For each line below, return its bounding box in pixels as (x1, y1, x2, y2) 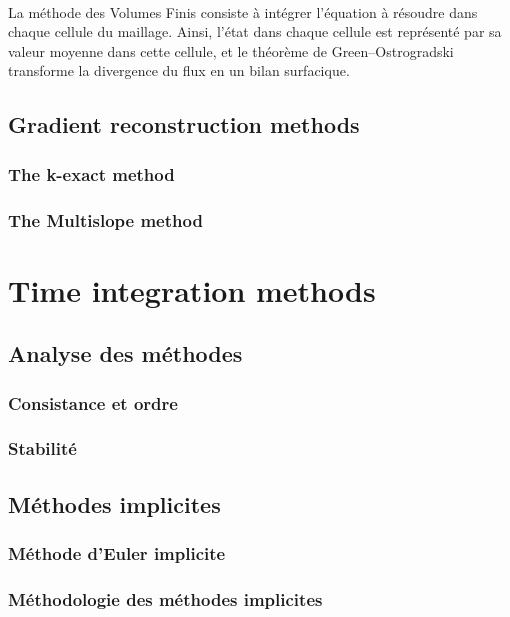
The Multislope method (8, 207, 203, 232)
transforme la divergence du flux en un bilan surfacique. (8, 60, 350, 81)
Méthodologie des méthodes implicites (8, 586, 323, 611)
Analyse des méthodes (8, 338, 243, 369)
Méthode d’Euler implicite (8, 540, 226, 565)
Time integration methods (8, 269, 376, 310)
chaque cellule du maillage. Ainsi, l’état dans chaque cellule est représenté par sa (8, 21, 502, 42)
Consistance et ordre (8, 390, 178, 415)
